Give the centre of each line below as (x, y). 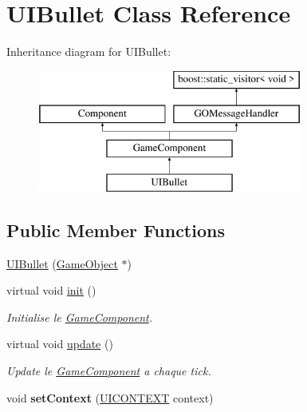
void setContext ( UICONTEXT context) (110, 397)
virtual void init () (51, 290)
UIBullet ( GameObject (62, 263)
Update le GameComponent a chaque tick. (109, 371)
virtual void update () (60, 344)
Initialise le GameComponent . (80, 317)
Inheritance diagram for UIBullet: (89, 51)
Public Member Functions (116, 230)
